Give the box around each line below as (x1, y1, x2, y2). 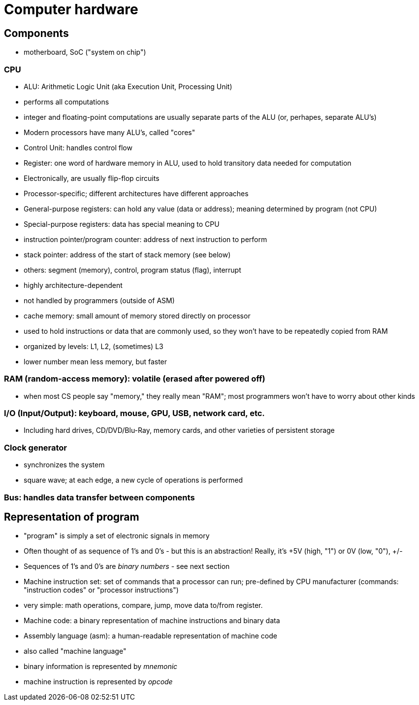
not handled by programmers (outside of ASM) (24, 296, 175, 305)
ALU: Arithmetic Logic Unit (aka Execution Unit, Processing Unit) (24, 82, 232, 91)
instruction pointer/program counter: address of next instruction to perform (24, 235, 267, 244)
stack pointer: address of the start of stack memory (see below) (24, 250, 231, 259)
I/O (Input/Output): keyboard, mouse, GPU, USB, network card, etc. (4, 408, 265, 419)
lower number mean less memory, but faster (24, 357, 167, 366)
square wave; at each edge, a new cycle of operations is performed (24, 476, 243, 485)
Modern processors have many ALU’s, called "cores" (24, 128, 195, 137)
